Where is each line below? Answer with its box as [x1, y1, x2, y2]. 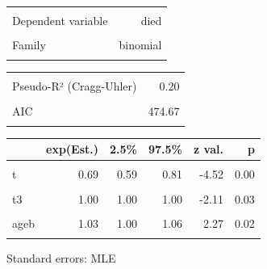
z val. [194, 141, 223, 158]
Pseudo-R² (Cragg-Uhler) [12, 78, 137, 95]
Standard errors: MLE [6, 250, 116, 266]
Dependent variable [12, 12, 108, 28]
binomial [119, 36, 162, 53]
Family [12, 36, 46, 53]
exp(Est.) [46, 141, 99, 158]
